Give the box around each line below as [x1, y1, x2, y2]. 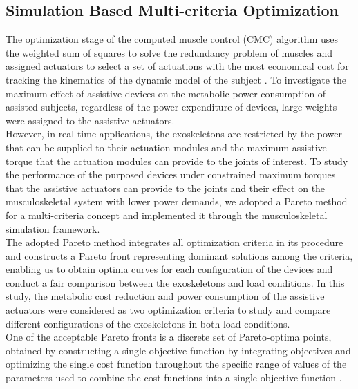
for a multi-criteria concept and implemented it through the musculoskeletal [6, 207, 328, 222]
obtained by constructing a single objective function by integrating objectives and [6, 343, 351, 357]
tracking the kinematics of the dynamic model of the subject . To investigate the [6, 72, 346, 86]
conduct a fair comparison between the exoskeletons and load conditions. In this [6, 275, 345, 290]
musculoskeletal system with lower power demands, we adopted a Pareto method [6, 194, 348, 209]
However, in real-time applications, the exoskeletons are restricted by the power [6, 126, 342, 141]
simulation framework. [6, 221, 100, 236]
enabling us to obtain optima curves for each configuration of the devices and [6, 262, 333, 276]
